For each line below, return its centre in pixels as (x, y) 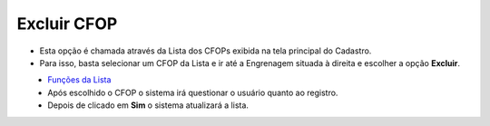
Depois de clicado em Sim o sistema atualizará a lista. (148, 105)
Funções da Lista (79, 80)
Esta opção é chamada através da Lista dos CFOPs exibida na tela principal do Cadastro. (206, 51)
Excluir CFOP (67, 24)
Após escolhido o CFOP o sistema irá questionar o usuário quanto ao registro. (193, 92)
